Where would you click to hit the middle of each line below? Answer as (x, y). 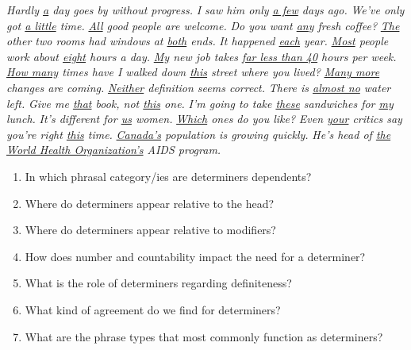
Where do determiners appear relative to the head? (150, 203)
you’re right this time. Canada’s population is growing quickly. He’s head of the (199, 134)
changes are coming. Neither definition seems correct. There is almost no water (199, 87)
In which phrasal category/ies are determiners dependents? (168, 176)
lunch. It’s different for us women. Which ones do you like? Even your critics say (204, 119)
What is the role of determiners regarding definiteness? (158, 283)
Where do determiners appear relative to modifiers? (150, 230)
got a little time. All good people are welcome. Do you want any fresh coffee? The (203, 25)
